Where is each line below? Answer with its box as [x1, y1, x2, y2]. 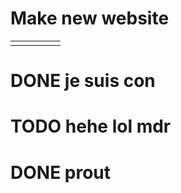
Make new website [10, 7, 170, 30]
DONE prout [10, 161, 112, 184]
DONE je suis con [10, 70, 156, 92]
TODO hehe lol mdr [10, 115, 172, 138]
